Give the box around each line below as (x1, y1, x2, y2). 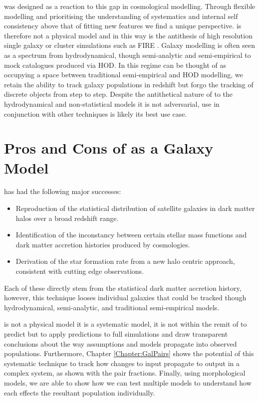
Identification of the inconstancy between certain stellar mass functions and (15, 229, 247, 240)
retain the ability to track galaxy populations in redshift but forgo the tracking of (4, 79, 254, 89)
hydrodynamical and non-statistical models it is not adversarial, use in (4, 98, 220, 109)
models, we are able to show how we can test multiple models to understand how (4, 377, 252, 388)
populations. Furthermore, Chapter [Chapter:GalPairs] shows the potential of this (4, 348, 254, 359)
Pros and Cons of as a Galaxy (4, 138, 214, 158)
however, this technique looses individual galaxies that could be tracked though (4, 292, 247, 303)
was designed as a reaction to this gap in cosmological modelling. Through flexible (4, 1, 256, 11)
